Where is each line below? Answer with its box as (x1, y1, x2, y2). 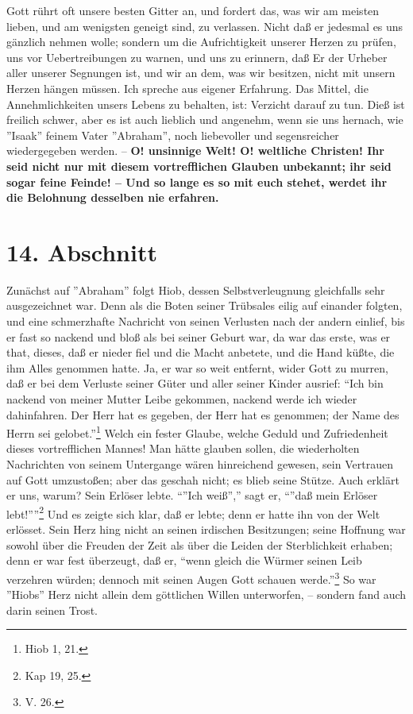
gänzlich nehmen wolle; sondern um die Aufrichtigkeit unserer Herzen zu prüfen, (6, 33, 396, 50)
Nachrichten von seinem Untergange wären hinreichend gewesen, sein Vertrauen (6, 456, 393, 473)
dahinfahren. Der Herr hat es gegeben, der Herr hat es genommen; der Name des (6, 406, 399, 423)
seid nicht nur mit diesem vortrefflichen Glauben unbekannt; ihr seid (6, 157, 392, 174)
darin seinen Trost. (6, 601, 98, 618)
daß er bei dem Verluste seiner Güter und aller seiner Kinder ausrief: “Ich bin (6, 375, 384, 392)
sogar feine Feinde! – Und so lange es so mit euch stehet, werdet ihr (6, 173, 388, 190)
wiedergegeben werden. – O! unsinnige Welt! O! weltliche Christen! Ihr (6, 142, 384, 159)
